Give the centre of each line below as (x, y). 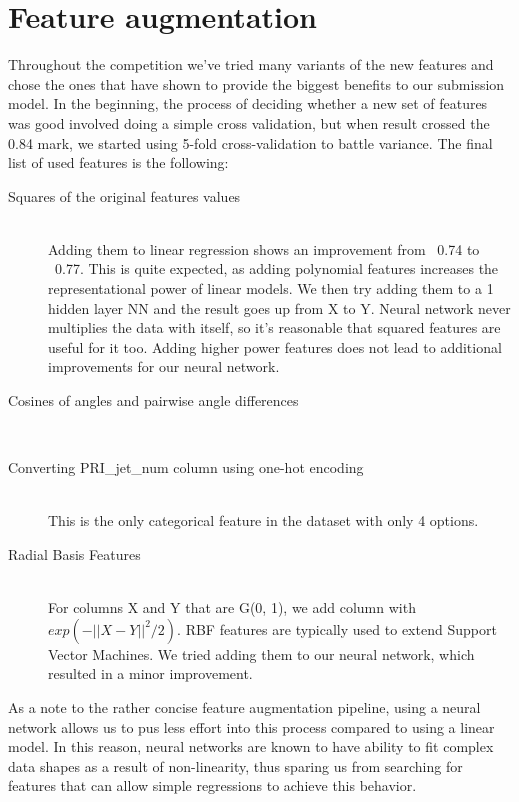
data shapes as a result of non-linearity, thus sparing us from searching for (235, 765)
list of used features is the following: (118, 162)
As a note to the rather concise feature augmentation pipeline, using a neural (244, 706)
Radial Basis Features (74, 554)
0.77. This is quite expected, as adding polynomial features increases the (276, 268)
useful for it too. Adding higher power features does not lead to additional (275, 346)
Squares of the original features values (124, 195)
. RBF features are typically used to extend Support (337, 628)
